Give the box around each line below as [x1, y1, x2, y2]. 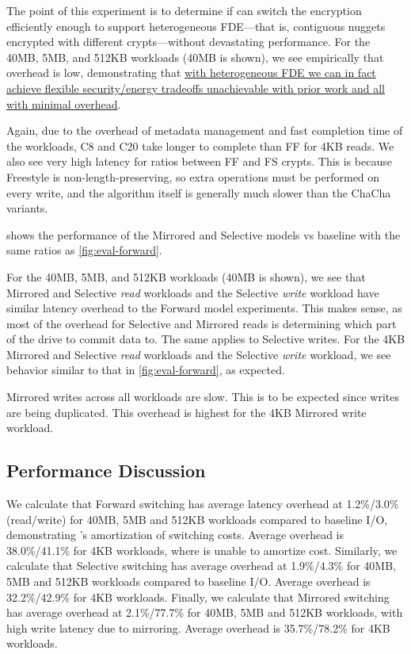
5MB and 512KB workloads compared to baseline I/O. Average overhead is [6, 573, 371, 590]
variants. [6, 200, 48, 216]
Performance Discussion [6, 458, 206, 483]
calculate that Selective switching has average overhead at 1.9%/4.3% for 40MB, [6, 557, 396, 574]
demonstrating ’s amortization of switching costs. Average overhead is [6, 526, 344, 543]
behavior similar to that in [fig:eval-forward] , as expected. [6, 361, 285, 378]
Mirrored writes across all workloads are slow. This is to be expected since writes [6, 388, 399, 405]
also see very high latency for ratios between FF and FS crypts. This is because [6, 153, 392, 170]
